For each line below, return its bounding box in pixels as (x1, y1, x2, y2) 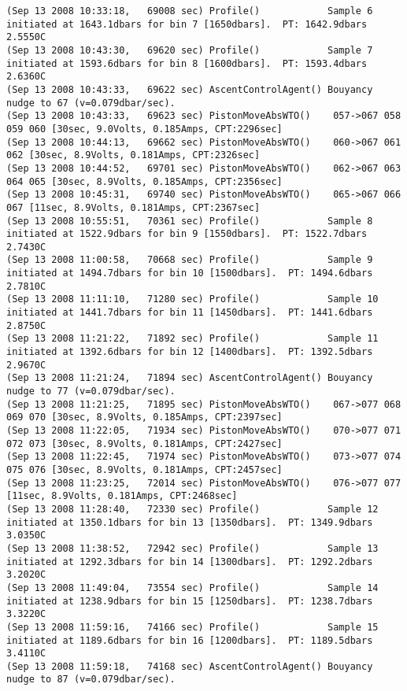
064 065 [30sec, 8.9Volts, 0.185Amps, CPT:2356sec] (6, 176, 283, 187)
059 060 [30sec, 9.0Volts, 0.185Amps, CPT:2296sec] (6, 123, 283, 135)
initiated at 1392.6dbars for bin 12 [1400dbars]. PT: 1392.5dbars (6, 346, 373, 358)
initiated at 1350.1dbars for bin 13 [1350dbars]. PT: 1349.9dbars (6, 516, 373, 528)
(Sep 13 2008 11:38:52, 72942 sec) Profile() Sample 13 (6, 542, 379, 554)
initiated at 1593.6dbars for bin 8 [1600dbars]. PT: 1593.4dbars (6, 57, 368, 69)
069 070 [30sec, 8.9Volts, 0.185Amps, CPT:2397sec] (6, 412, 283, 423)
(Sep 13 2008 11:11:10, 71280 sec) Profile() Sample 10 (6, 294, 379, 305)
